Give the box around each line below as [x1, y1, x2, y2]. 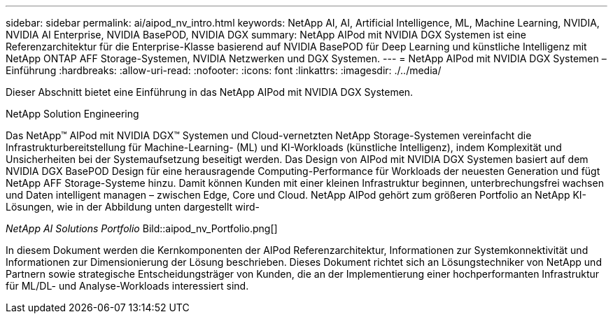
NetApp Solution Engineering [6, 108, 139, 120]
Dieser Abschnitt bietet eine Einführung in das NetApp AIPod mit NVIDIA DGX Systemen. [6, 86, 414, 98]
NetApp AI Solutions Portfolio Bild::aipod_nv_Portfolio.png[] [6, 222, 278, 234]
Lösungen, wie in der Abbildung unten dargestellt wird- [6, 201, 260, 213]
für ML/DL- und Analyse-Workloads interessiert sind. [6, 280, 249, 292]
